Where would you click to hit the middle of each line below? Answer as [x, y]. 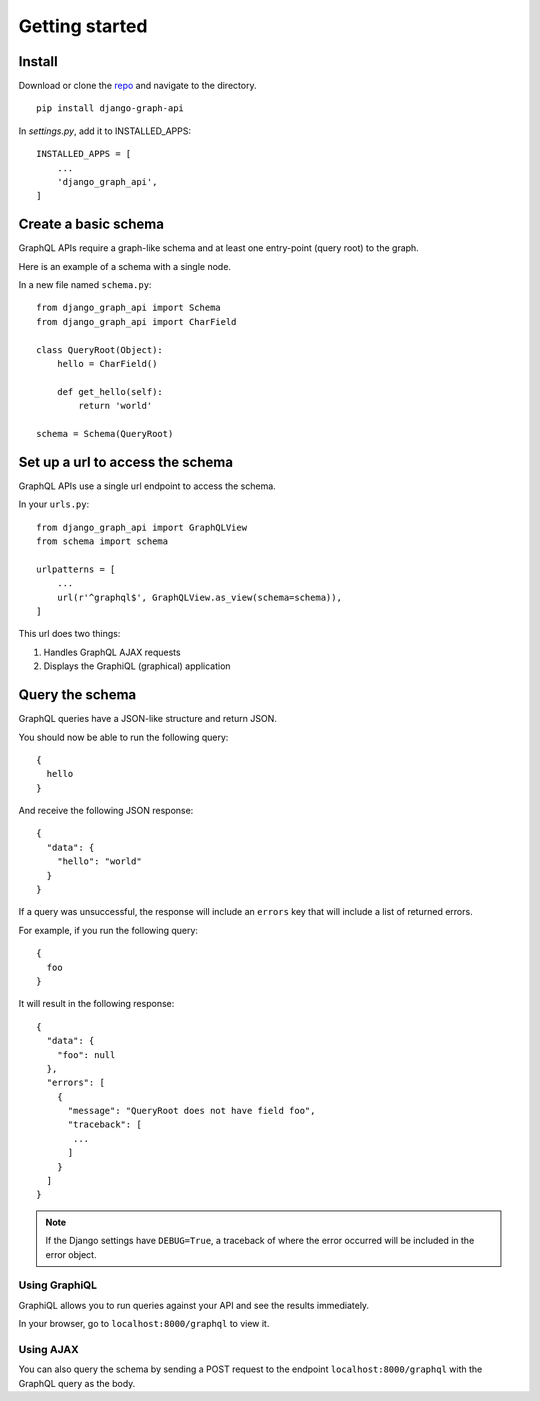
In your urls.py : [54, 504]
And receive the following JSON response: [106, 811]
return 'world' [115, 406]
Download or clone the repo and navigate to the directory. [137, 86]
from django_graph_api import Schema [129, 308]
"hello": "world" [99, 861]
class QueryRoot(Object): [100, 349]
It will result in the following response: [96, 1004]
